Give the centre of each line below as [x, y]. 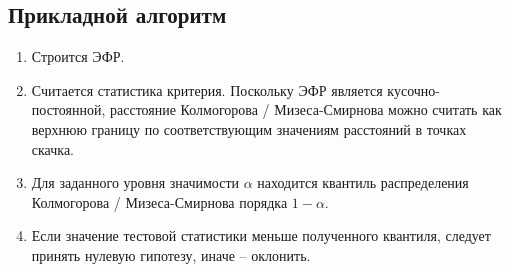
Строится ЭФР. [78, 56]
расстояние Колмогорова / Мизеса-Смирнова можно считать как [305, 109]
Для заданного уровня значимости [135, 182]
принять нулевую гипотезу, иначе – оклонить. [171, 254]
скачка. [52, 148]
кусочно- [413, 89]
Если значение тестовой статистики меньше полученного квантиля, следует [261, 235]
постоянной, [68, 109]
